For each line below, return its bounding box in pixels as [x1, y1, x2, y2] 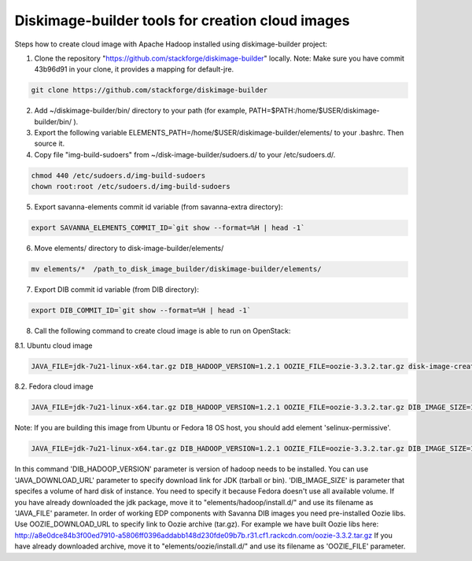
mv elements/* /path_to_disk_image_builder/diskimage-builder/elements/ [31, 264, 322, 274]
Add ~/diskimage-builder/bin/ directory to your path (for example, [34, 106, 248, 116]
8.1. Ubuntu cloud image [14, 341, 94, 350]
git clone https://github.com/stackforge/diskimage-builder [31, 86, 268, 94]
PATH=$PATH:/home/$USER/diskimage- [249, 106, 381, 116]
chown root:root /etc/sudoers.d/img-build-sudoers [31, 182, 231, 191]
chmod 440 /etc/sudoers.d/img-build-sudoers [31, 171, 206, 180]
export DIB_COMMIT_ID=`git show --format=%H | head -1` [31, 306, 252, 315]
